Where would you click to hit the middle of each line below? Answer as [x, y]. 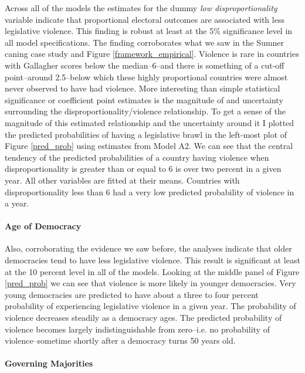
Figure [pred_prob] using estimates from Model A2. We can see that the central [149, 146]
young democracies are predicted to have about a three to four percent [132, 294]
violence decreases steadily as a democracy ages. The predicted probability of [143, 318]
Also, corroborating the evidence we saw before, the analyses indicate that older [148, 248]
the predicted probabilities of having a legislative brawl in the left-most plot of [146, 134]
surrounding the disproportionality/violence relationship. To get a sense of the [145, 111]
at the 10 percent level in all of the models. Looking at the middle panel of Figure [152, 271]
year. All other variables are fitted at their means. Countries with [122, 180]
